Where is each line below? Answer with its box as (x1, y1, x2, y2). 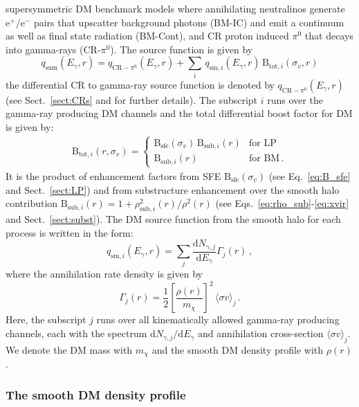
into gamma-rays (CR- (6, 42, 101, 56)
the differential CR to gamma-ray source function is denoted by (6, 77, 275, 91)
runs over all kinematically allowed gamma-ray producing (96, 312, 340, 327)
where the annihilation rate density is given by (6, 266, 203, 281)
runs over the (267, 92, 323, 107)
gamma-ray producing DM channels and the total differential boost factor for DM (6, 106, 353, 120)
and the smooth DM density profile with (151, 342, 324, 356)
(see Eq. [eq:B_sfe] (268, 168, 351, 183)
